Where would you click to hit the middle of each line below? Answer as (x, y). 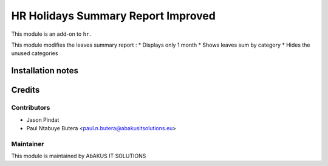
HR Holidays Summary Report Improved (113, 16)
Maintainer (28, 144)
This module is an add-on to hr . (51, 34)
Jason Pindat (43, 120)
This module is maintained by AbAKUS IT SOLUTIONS (79, 156)
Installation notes (45, 71)
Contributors (31, 108)
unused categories (35, 53)
